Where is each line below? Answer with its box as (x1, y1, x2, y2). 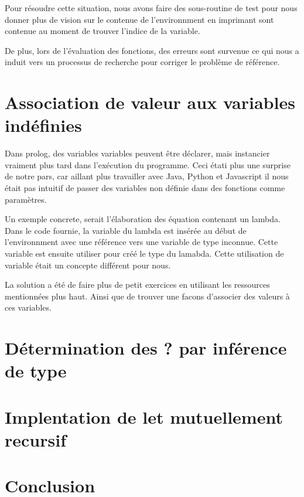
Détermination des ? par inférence (5, 336, 287, 360)
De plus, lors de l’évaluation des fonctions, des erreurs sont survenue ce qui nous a (5, 44, 299, 56)
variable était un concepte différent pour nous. (5, 258, 171, 271)
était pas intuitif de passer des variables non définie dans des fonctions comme (5, 182, 285, 194)
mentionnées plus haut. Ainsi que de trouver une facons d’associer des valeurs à (5, 290, 290, 302)
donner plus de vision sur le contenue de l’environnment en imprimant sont (5, 13, 274, 25)
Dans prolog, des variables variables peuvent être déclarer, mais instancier (5, 147, 270, 159)
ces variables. (5, 301, 52, 314)
